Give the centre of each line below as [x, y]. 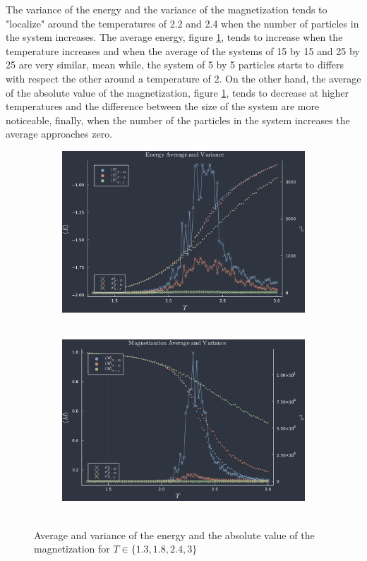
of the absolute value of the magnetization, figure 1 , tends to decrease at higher [178, 92]
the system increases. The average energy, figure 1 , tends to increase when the [174, 37]
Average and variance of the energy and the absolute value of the [174, 535]
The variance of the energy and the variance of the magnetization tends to [167, 9]
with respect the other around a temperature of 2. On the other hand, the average [183, 78]
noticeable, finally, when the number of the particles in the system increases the [178, 120]
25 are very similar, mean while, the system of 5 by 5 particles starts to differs [175, 65]
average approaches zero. [59, 134]
